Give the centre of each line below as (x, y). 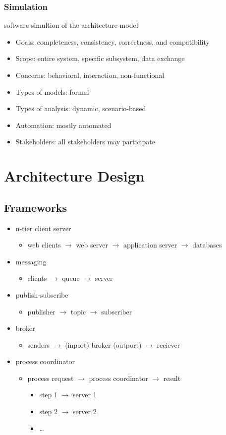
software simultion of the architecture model (71, 25)
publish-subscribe (42, 294)
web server (92, 245)
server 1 (85, 395)
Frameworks (36, 207)
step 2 (49, 411)
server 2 (85, 411)
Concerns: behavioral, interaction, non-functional (90, 75)
